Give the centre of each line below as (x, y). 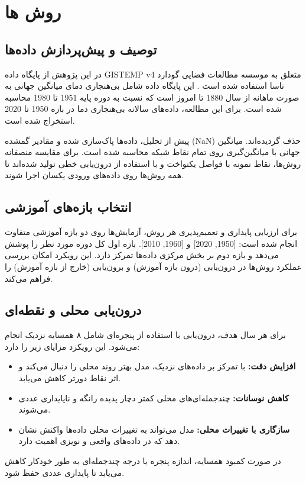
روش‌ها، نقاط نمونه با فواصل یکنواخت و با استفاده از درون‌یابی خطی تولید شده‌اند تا (153, 163)
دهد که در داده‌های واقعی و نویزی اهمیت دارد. (99, 441)
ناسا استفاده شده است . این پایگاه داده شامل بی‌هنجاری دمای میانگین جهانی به (144, 86)
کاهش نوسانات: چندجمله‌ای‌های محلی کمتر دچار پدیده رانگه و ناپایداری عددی (154, 397)
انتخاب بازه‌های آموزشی (68, 207)
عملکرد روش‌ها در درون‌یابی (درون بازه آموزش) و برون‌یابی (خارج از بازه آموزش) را (153, 266)
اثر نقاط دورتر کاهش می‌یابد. (70, 378)
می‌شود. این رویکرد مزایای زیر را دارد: (72, 346)
